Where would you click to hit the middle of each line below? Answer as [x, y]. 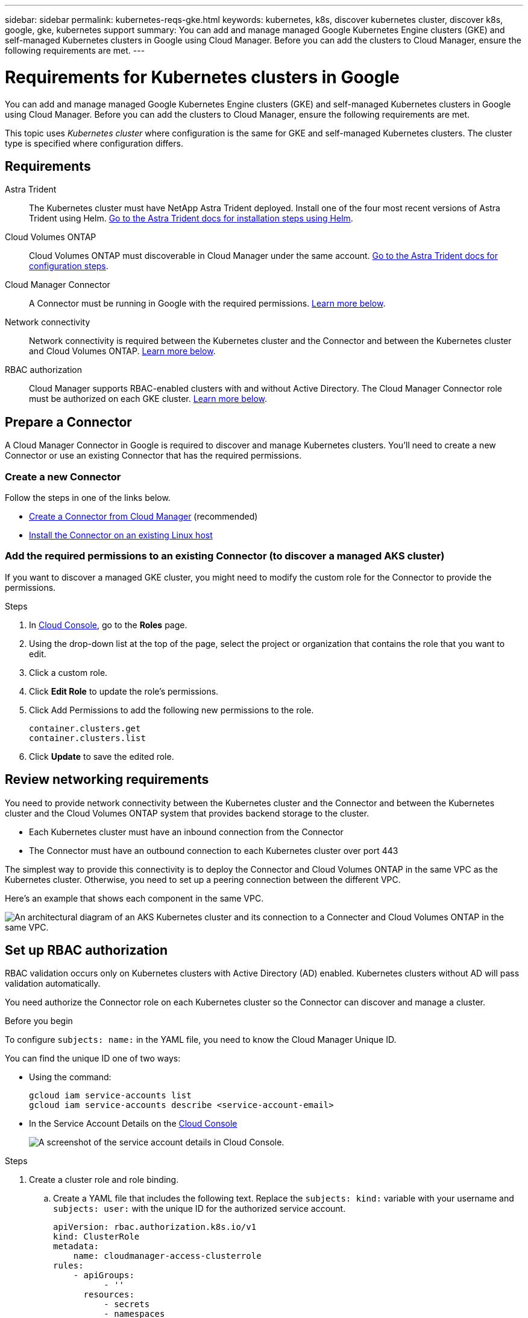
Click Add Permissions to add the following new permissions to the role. [171, 710]
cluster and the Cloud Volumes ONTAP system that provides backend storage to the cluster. [187, 813]
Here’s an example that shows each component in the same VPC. [134, 898]
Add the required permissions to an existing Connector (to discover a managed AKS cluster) [225, 556]
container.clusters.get [85, 728]
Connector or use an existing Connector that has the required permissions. [153, 456]
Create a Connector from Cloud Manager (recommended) [143, 516]
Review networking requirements [107, 780]
